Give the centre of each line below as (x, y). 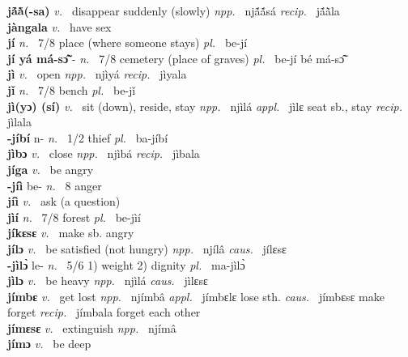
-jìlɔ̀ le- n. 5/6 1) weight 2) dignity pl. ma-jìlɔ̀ (126, 264)
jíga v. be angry (51, 169)
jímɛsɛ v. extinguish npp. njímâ (92, 327)
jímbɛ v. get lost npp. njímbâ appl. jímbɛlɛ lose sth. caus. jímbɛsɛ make (196, 296)
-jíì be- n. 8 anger (55, 185)
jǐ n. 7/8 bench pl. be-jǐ (72, 89)
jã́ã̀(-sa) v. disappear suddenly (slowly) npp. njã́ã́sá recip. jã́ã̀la (174, 11)
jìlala (19, 122)
